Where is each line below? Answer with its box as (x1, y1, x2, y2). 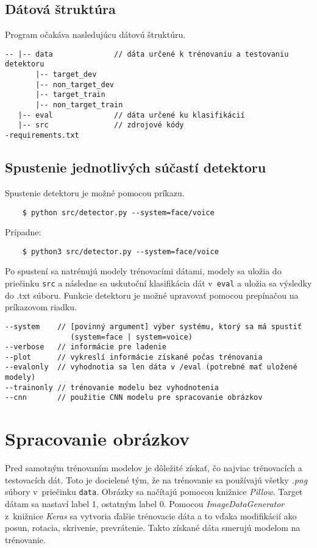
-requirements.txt (5, 131, 79, 140)
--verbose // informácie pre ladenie (5, 343, 166, 352)
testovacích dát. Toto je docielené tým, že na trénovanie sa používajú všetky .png (5, 473, 308, 486)
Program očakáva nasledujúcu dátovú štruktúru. (5, 28, 186, 41)
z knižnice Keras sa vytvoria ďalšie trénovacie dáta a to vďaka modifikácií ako (5, 509, 297, 522)
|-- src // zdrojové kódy (18, 121, 184, 130)
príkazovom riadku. (5, 301, 77, 313)
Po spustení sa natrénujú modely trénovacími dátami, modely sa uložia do (5, 265, 282, 277)
